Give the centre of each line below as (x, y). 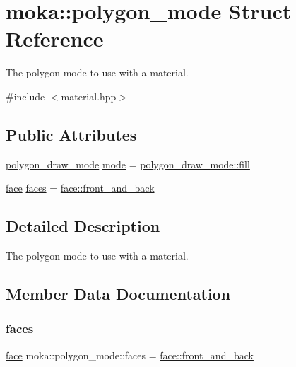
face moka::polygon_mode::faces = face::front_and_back (130, 355)
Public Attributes (71, 134)
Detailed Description (83, 226)
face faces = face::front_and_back (80, 188)
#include (25, 96)
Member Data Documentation (118, 294)
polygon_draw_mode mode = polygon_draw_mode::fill (128, 164)
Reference (55, 39)
